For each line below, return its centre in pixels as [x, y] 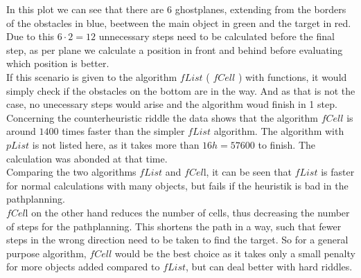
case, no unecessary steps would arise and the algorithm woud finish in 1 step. [172, 104]
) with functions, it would [292, 76]
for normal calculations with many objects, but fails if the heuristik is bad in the [177, 185]
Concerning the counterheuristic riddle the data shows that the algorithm [162, 117]
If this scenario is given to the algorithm [92, 76]
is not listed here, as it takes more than [116, 144]
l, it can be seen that [247, 172]
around [21, 131]
